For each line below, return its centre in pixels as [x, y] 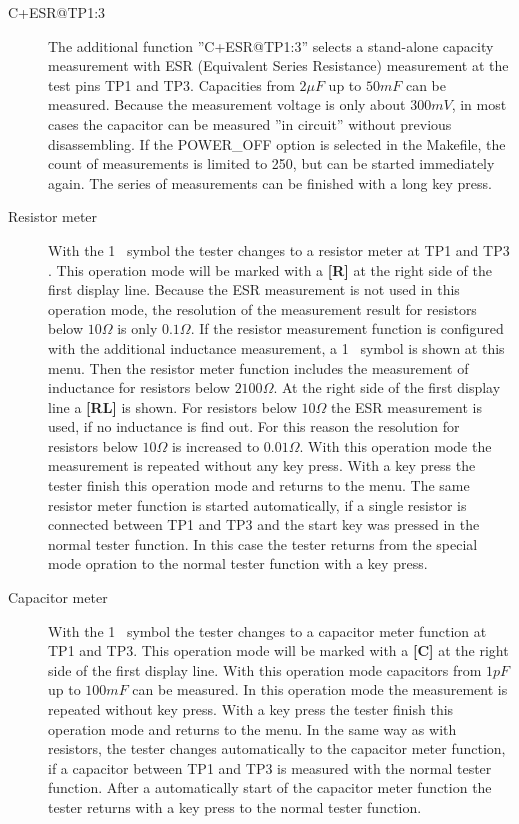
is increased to [215, 445]
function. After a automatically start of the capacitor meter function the [270, 787]
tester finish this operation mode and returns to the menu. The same [259, 485]
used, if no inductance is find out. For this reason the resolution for [254, 426]
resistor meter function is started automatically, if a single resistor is [257, 504]
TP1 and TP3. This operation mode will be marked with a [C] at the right [278, 650]
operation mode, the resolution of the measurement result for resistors [262, 308]
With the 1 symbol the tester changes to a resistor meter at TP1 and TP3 [279, 249]
